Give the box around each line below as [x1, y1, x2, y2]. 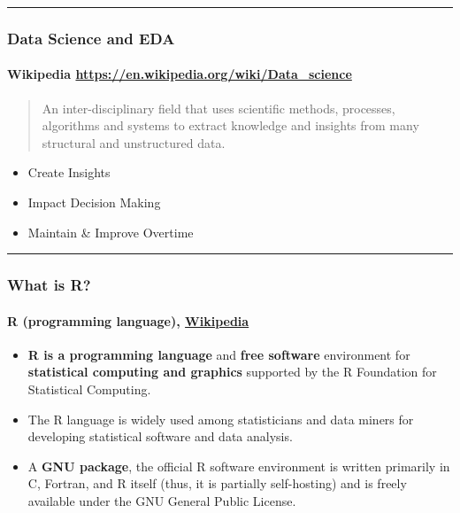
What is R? [7, 274, 91, 296]
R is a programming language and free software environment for [27, 345, 410, 363]
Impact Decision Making [27, 193, 161, 212]
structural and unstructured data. [42, 133, 226, 152]
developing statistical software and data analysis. [27, 427, 293, 446]
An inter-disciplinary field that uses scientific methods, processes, [42, 98, 395, 117]
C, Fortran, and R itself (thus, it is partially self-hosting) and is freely [27, 474, 407, 493]
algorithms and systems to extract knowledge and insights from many [42, 116, 419, 135]
